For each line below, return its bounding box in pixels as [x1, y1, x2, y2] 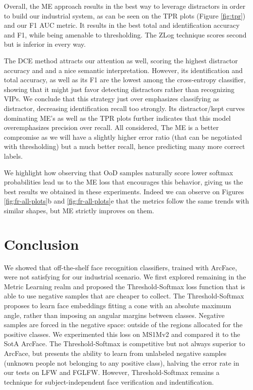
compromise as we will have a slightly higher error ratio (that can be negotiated [4, 131, 242, 142]
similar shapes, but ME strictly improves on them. [4, 205, 154, 215]
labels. [4, 150, 23, 161]
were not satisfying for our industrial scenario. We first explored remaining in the [4, 272, 246, 282]
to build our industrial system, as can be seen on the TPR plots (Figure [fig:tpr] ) [4, 10, 246, 20]
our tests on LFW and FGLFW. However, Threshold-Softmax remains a [4, 367, 219, 377]
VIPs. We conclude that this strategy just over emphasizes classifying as [4, 93, 219, 104]
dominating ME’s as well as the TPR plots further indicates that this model [4, 112, 231, 123]
